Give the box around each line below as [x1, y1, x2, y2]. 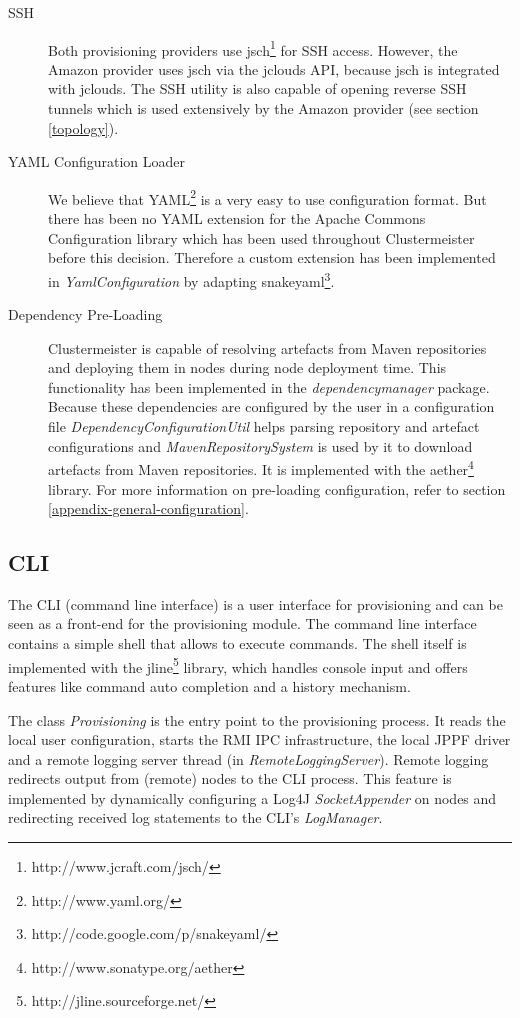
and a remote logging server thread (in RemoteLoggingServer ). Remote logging [8, 748, 489, 769]
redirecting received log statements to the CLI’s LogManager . [8, 807, 383, 828]
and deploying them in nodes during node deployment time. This [48, 357, 447, 378]
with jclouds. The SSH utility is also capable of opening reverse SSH [48, 78, 467, 99]
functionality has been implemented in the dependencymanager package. [48, 376, 490, 397]
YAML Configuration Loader [8, 151, 186, 172]
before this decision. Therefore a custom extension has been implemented [48, 247, 496, 268]
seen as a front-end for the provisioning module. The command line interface [8, 613, 477, 634]
